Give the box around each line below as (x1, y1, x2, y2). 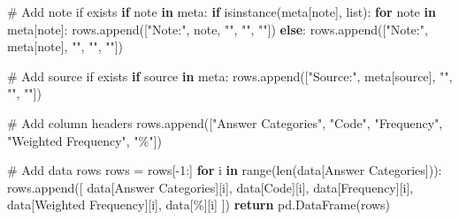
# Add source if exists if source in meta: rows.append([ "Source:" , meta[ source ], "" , (7, 66, 453, 85)
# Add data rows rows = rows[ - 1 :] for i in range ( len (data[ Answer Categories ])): (7, 161, 442, 179)
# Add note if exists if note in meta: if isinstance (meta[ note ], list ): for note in (7, 3, 436, 20)
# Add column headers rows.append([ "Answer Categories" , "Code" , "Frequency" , (7, 113, 443, 132)
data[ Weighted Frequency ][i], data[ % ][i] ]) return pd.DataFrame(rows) (7, 195, 391, 214)
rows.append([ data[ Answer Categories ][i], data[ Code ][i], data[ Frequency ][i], (7, 178, 414, 196)
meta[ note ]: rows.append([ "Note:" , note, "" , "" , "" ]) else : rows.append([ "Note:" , (7, 19, 428, 38)
